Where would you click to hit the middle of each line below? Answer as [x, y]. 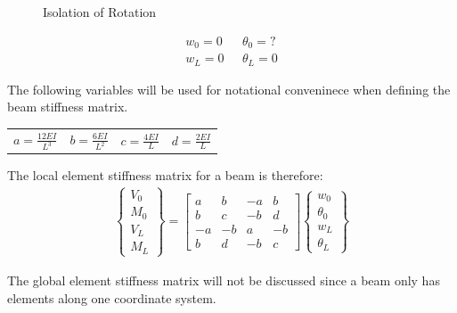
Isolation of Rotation [100, 12]
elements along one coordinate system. [112, 297]
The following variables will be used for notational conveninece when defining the [229, 89]
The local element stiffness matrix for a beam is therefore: [165, 174]
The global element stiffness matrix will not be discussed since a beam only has [224, 280]
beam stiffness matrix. [68, 107]
